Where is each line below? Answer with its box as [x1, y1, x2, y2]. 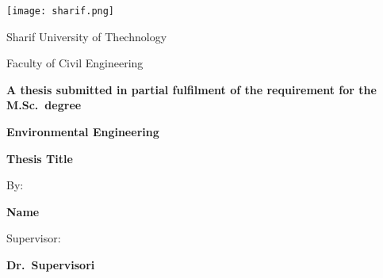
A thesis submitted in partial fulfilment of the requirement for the [6, 81, 377, 97]
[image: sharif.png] [6, 6, 115, 17]
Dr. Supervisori [6, 257, 95, 272]
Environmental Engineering [6, 124, 159, 140]
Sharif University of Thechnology [6, 28, 167, 44]
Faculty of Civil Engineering [6, 55, 144, 71]
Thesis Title [6, 150, 73, 166]
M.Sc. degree [6, 97, 82, 113]
